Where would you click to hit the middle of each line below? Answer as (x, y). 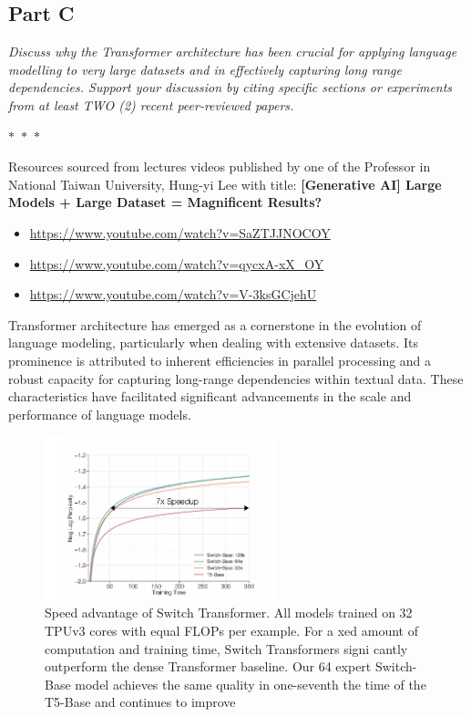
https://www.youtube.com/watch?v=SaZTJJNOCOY (180, 232)
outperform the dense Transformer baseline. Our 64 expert (208, 666)
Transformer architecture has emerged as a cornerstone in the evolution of (215, 324)
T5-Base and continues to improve (140, 702)
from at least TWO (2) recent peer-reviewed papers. (151, 104)
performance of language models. (100, 414)
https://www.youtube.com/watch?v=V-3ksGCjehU (173, 294)
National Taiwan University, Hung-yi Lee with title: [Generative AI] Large (225, 184)
